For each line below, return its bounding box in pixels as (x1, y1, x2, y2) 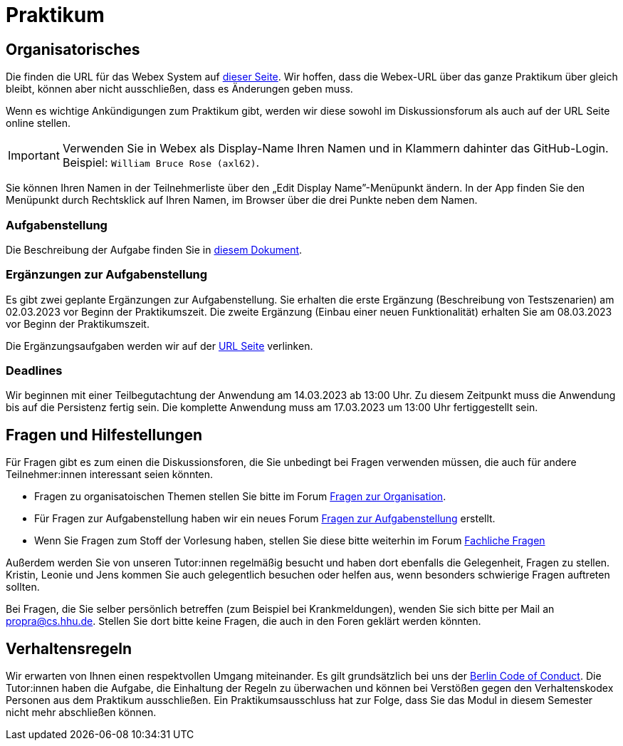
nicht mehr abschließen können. (6, 706, 157, 719)
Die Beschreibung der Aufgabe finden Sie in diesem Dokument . (6, 243, 303, 256)
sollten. (6, 581, 40, 594)
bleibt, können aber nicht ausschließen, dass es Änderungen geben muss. (6, 83, 353, 95)
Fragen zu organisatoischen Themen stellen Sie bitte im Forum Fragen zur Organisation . (34, 490, 446, 503)
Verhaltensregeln (6, 639, 132, 658)
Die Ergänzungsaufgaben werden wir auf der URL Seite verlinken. (6, 339, 313, 352)
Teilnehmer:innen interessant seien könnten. (6, 468, 214, 481)
